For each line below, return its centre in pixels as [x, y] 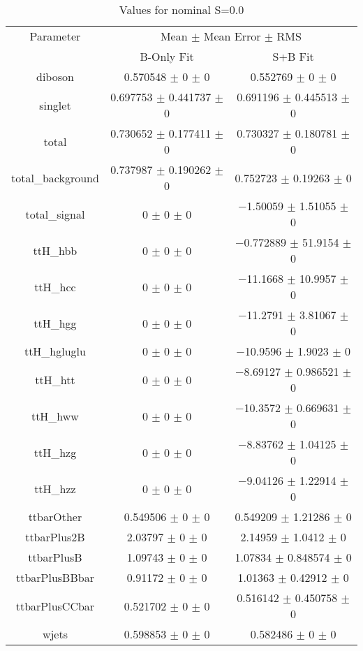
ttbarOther [55, 517]
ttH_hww [55, 416]
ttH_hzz [55, 488]
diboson [55, 76]
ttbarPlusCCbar [55, 606]
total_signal [55, 214]
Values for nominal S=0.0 [181, 9]
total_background [55, 177]
